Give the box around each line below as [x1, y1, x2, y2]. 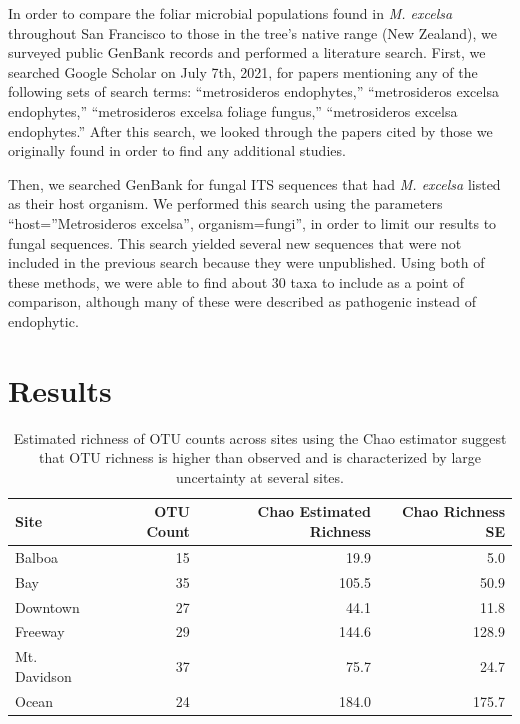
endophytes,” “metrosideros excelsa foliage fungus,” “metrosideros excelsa [8, 100, 458, 121]
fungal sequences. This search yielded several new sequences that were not [8, 232, 462, 253]
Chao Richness [401, 501, 505, 522]
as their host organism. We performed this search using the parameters [8, 193, 443, 214]
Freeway [15, 621, 65, 642]
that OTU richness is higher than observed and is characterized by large [39, 447, 481, 468]
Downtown [15, 596, 80, 617]
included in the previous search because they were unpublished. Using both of [8, 252, 485, 273]
